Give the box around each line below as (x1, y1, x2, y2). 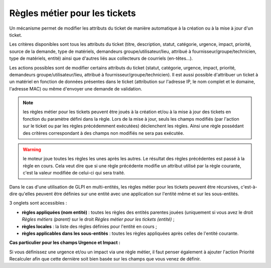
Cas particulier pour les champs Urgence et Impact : (9, 239, 120, 246)
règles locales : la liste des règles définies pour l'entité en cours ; (22, 223, 158, 229)
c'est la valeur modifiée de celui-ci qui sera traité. (23, 170, 125, 176)
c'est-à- (240, 184, 257, 190)
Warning (23, 146, 41, 153)
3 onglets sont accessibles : (9, 200, 67, 206)
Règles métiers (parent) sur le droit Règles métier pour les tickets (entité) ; (22, 216, 175, 222)
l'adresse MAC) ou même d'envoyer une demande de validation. (9, 85, 143, 92)
